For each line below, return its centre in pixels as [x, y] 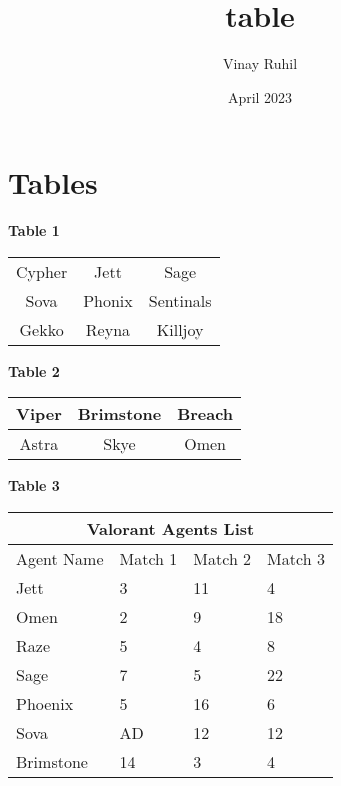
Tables [53, 182]
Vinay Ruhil [260, 63]
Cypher [42, 271]
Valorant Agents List [170, 529]
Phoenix [45, 704]
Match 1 [148, 559]
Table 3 [34, 485]
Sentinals [180, 300]
